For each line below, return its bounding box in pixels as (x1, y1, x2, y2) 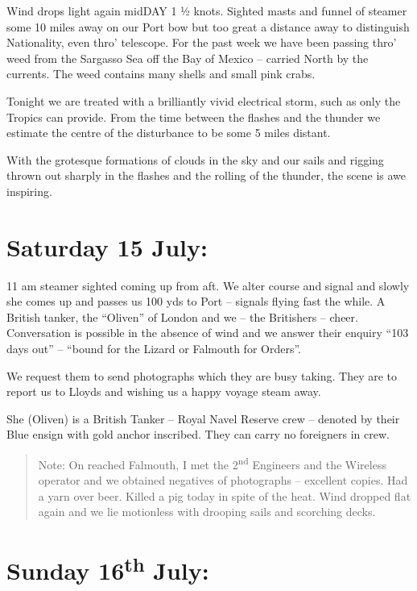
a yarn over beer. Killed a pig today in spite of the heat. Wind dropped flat (38, 487, 411, 504)
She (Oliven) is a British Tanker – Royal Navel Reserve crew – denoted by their (6, 410, 400, 427)
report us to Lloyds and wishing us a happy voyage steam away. (6, 383, 321, 400)
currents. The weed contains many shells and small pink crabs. (6, 65, 316, 82)
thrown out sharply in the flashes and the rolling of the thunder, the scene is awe (6, 167, 406, 184)
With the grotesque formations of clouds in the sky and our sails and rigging (6, 151, 384, 168)
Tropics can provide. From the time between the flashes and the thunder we (6, 108, 381, 125)
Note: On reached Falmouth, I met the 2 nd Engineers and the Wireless (38, 454, 386, 472)
